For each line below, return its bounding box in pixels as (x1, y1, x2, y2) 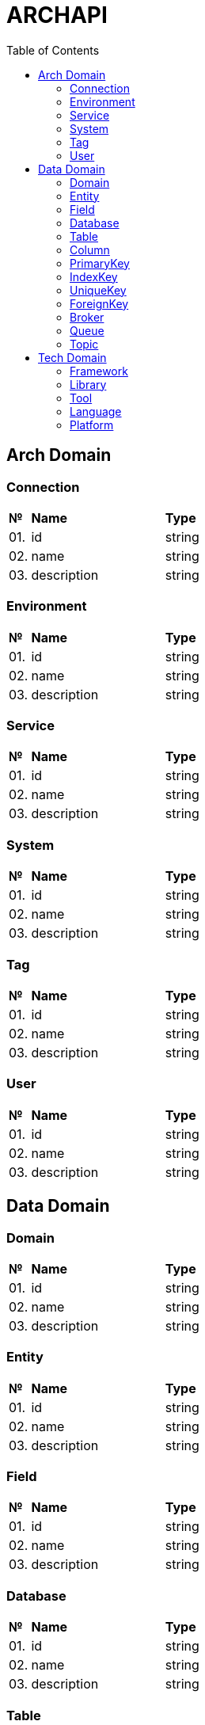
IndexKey (70, 269, 118, 284)
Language (70, 404, 122, 418)
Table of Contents (6, 43, 100, 57)
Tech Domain (38, 350, 107, 364)
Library (70, 377, 107, 391)
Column (70, 242, 110, 257)
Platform (70, 417, 114, 432)
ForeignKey (70, 296, 129, 310)
